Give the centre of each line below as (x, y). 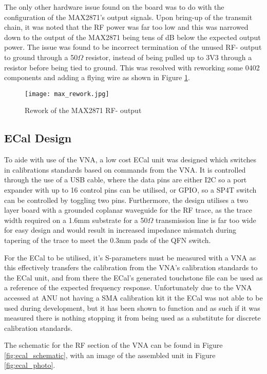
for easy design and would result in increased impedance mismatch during (120, 230)
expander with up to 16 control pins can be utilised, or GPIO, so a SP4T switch (130, 189)
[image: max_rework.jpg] (67, 94)
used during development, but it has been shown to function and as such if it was (132, 307)
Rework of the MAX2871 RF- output (83, 110)
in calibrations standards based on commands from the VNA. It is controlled (125, 169)
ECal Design (38, 138)
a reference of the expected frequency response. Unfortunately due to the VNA (128, 287)
